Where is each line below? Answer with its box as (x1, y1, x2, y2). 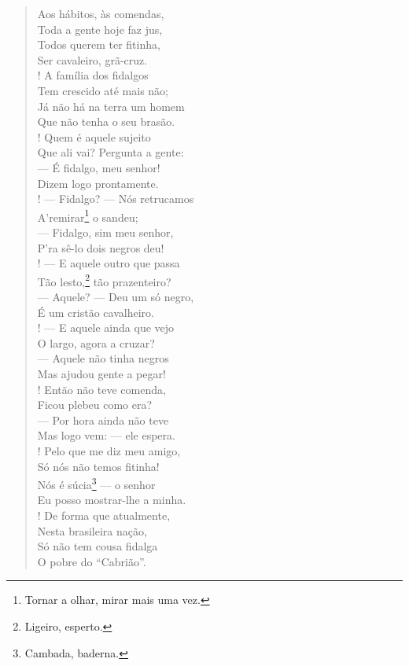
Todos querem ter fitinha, (37, 36, 160, 53)
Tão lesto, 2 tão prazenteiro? (37, 270, 171, 289)
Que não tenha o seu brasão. (37, 113, 175, 130)
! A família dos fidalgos (37, 67, 149, 83)
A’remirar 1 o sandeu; (37, 206, 138, 225)
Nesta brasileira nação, (37, 522, 147, 539)
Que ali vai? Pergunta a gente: (37, 144, 184, 160)
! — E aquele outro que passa (37, 255, 180, 271)
